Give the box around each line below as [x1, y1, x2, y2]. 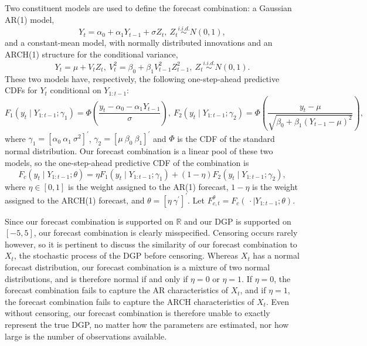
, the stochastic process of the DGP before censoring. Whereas [13, 249, 239, 262]
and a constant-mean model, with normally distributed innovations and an [5, 36, 273, 49]
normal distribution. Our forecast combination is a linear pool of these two [5, 145, 273, 157]
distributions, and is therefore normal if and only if [5, 272, 188, 284]
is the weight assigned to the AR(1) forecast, [68, 180, 229, 192]
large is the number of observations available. [5, 330, 167, 342]
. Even [266, 295, 289, 307]
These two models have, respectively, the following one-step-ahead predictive [5, 72, 280, 84]
